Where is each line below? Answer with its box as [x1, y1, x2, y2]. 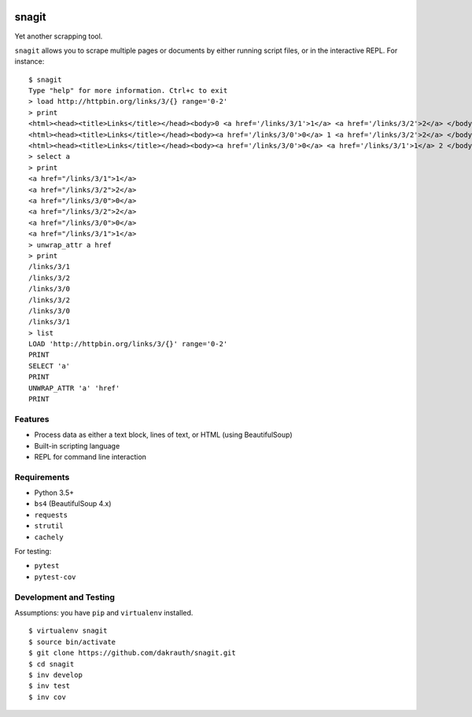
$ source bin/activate [28, 638, 116, 646]
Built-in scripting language [34, 441, 120, 450]
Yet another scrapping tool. [14, 31, 103, 41]
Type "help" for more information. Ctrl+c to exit [28, 87, 228, 95]
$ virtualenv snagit [28, 626, 108, 635]
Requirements [14, 471, 70, 482]
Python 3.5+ [34, 488, 75, 497]
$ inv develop [28, 670, 83, 679]
